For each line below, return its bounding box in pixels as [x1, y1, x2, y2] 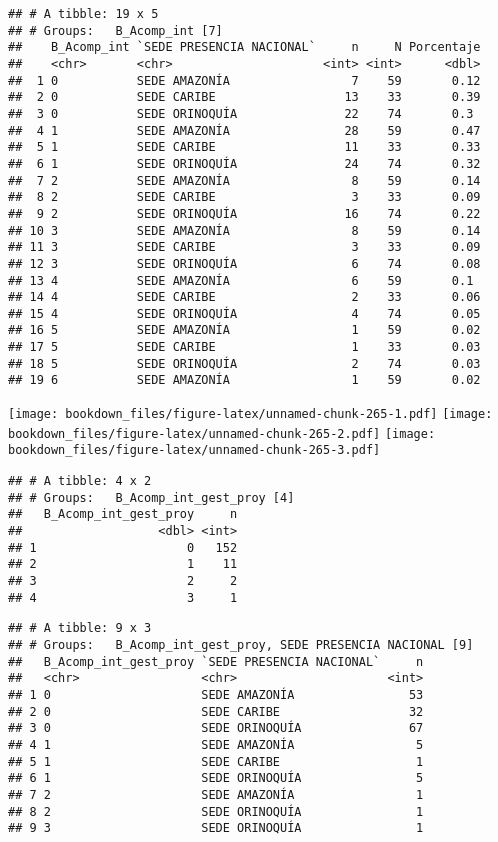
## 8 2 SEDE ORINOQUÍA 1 [8, 804, 424, 819]
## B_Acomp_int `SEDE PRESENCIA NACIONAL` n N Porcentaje [8, 40, 481, 55]
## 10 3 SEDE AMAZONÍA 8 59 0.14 [8, 223, 481, 238]
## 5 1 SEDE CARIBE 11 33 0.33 [8, 140, 481, 155]
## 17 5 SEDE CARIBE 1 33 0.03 [8, 340, 481, 355]
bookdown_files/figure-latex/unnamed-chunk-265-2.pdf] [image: [8, 426, 436, 441]
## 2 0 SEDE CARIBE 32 [8, 704, 424, 719]
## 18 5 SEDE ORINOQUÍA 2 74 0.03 [8, 356, 481, 371]
